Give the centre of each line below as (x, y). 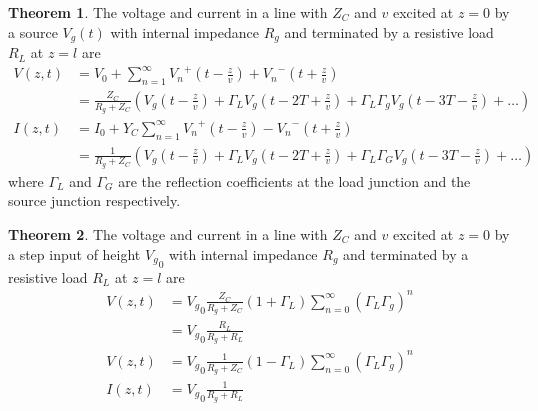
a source (33, 31)
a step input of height (74, 253)
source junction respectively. (94, 200)
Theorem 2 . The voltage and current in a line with (168, 234)
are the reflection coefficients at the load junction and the (294, 180)
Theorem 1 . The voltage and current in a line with (168, 12)
